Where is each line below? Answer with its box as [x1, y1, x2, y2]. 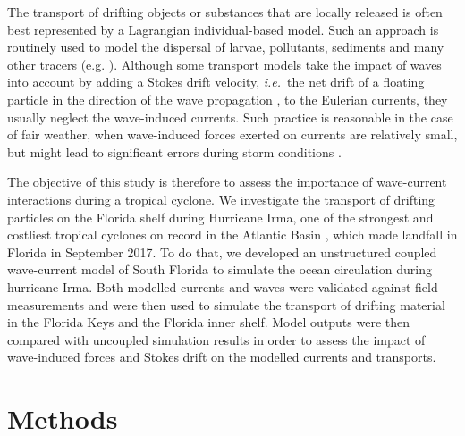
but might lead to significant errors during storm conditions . [7, 142, 342, 161]
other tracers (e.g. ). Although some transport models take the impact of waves [7, 54, 442, 73]
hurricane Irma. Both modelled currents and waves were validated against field [7, 277, 438, 296]
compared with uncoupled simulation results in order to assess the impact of [7, 330, 426, 348]
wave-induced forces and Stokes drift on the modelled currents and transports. [7, 348, 436, 366]
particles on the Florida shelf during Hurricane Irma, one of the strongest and [7, 207, 434, 226]
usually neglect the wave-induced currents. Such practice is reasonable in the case [7, 107, 453, 126]
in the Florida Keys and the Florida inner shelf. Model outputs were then [7, 313, 410, 331]
